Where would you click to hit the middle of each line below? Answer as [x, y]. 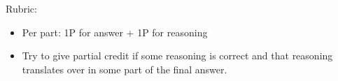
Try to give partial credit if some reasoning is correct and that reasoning [177, 56]
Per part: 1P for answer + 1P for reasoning [115, 32]
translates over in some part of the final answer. [125, 69]
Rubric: [21, 8]
